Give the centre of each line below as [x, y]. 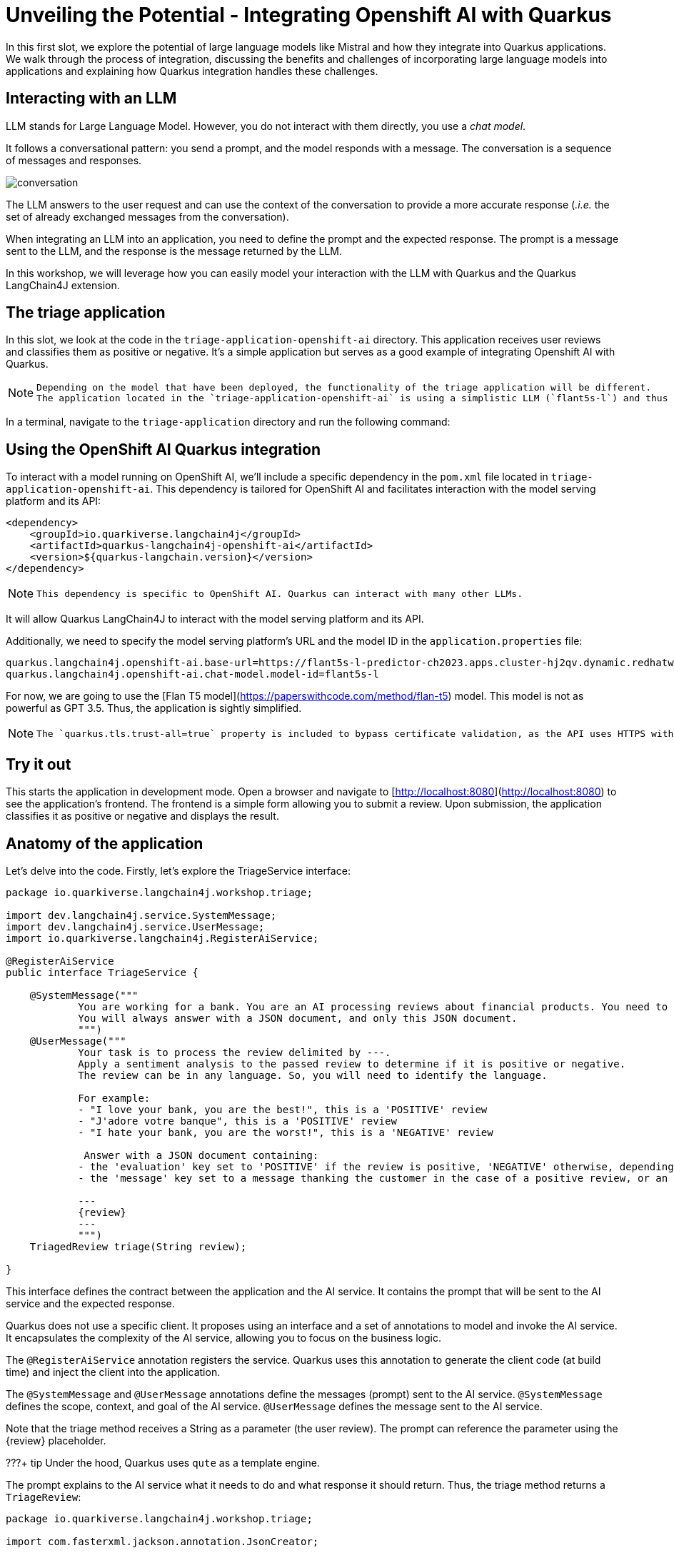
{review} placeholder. [56, 1440]
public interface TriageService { [102, 972]
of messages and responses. [74, 160]
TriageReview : [44, 1497]
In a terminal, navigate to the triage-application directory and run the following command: [228, 422]
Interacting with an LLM [91, 99]
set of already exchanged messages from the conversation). [147, 216]
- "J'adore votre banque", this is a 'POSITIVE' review [237, 1121]
